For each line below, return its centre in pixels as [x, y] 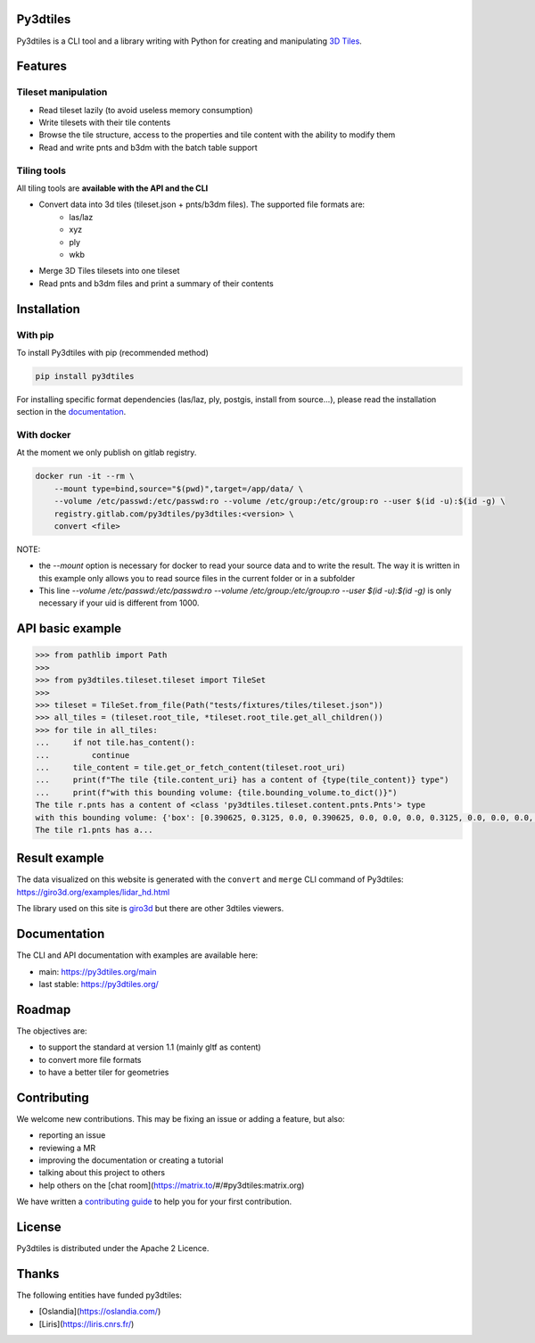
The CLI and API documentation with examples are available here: [137, 955]
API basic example [69, 629]
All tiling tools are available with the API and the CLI [112, 188]
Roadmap [44, 1009]
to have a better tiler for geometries [104, 1072]
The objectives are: [52, 1031]
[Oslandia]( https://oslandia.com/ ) [100, 1312]
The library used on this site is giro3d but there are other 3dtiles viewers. [150, 909]
